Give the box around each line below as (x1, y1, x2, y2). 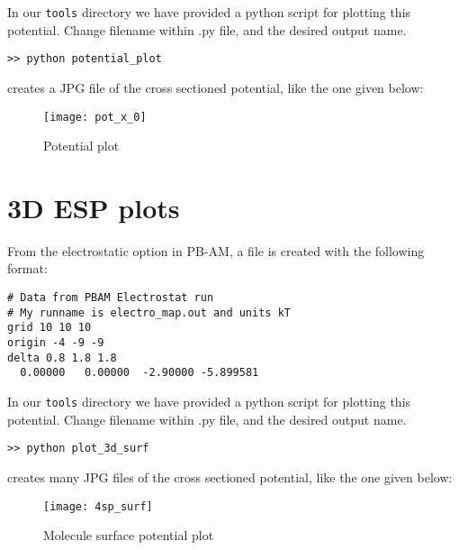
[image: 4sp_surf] (43, 500, 153, 513)
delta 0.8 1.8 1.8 (7, 351, 117, 364)
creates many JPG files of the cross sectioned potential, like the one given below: (7, 467, 453, 486)
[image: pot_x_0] (43, 110, 147, 124)
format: (7, 259, 48, 278)
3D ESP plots (7, 188, 180, 225)
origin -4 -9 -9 (7, 336, 104, 350)
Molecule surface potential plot (43, 526, 214, 545)
